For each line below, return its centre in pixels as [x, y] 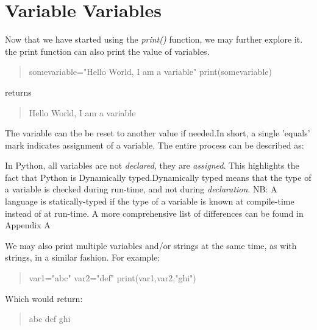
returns [18, 92]
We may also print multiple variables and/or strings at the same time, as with [151, 245]
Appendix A [28, 225]
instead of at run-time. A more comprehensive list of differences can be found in [154, 213]
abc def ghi [50, 319]
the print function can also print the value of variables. [107, 51]
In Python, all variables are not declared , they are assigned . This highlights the [152, 165]
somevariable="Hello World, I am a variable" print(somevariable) [150, 72]
